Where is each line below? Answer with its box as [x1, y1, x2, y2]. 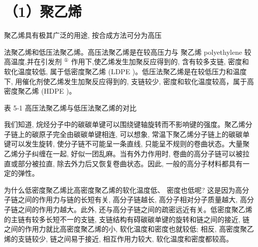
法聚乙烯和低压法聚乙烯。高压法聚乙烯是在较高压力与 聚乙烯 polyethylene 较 [4, 46, 252, 57]
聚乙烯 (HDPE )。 [17, 86, 76, 96]
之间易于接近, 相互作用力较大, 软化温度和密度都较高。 [57, 233, 233, 244]
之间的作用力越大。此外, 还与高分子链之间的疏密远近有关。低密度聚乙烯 [17, 204, 253, 215]
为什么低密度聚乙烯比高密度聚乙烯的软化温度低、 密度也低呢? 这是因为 [4, 184, 235, 195]
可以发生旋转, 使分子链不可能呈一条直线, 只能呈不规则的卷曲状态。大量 [10, 138, 243, 149]
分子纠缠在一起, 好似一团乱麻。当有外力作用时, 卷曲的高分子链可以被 [17, 148, 243, 159]
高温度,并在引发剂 [4, 56, 62, 67]
